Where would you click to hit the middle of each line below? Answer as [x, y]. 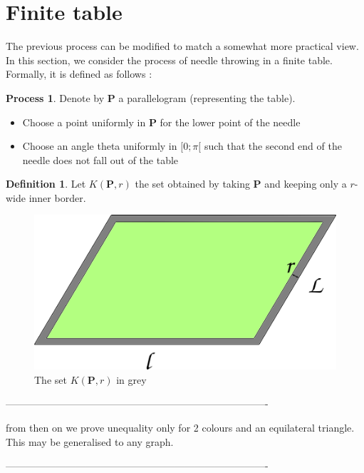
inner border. [57, 197]
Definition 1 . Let [46, 184]
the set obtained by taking [192, 184]
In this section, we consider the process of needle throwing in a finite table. [169, 60]
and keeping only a [306, 184]
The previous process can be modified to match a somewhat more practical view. [182, 46]
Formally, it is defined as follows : [79, 74]
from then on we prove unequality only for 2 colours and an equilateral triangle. [180, 427]
